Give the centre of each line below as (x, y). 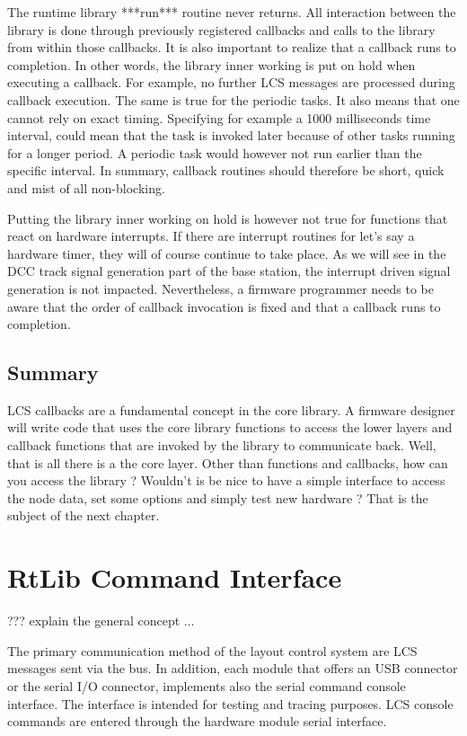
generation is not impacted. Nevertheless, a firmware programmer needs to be (220, 288)
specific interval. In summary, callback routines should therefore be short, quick (226, 170)
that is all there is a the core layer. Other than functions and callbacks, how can (228, 462)
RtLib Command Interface (175, 577)
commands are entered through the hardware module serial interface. (197, 721)
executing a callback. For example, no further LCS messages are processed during (231, 82)
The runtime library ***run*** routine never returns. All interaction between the (232, 12)
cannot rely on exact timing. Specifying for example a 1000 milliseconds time (219, 117)
